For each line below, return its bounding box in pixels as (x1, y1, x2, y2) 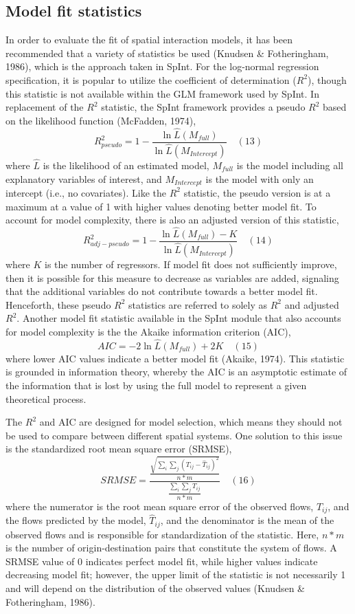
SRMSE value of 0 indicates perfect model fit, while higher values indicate (5, 553, 318, 568)
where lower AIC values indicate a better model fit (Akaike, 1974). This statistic (5, 351, 345, 365)
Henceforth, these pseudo (5, 297, 111, 311)
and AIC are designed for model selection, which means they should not (39, 415, 343, 429)
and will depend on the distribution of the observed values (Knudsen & (5, 581, 305, 595)
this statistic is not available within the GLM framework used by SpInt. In (5, 86, 319, 100)
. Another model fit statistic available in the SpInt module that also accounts (16, 311, 341, 325)
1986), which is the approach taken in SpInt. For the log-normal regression (5, 59, 319, 74)
